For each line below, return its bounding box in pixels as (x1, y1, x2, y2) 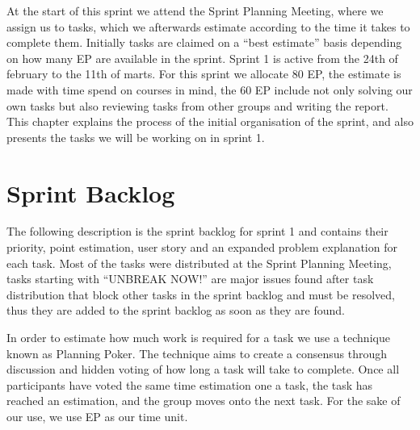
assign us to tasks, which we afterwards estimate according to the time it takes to (6, 18, 410, 35)
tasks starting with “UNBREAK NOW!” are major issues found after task (6, 270, 374, 287)
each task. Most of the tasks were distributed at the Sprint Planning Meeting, (6, 254, 392, 271)
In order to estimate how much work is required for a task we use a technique (6, 329, 390, 346)
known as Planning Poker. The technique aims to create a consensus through (6, 344, 388, 361)
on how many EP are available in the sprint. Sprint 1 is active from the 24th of (6, 49, 398, 66)
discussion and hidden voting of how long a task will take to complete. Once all (6, 361, 400, 378)
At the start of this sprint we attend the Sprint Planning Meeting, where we (6, 2, 384, 19)
